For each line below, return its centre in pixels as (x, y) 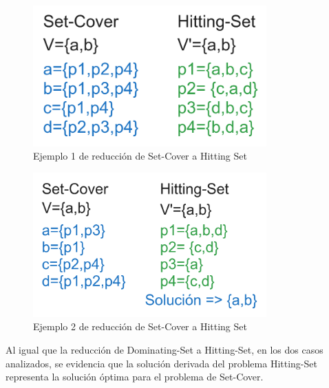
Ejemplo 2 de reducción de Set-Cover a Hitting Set (140, 326)
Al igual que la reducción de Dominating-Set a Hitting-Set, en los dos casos (164, 349)
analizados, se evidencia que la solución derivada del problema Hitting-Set (161, 363)
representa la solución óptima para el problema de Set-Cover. (135, 377)
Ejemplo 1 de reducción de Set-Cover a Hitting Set (140, 156)
